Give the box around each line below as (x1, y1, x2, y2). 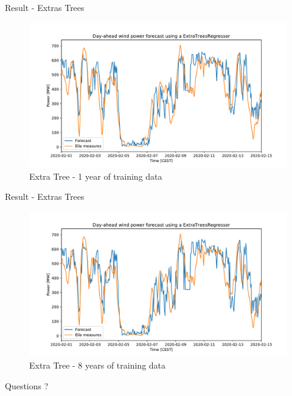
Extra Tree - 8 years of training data (29, 358, 166, 371)
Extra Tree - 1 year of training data (29, 169, 162, 182)
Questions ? (5, 379, 49, 392)
